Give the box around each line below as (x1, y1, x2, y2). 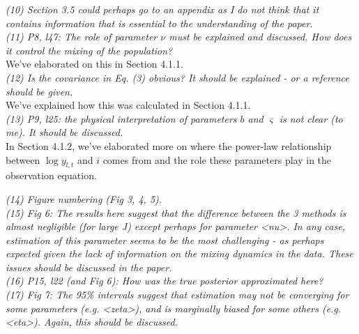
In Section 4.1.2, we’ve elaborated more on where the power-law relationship (6, 138, 332, 153)
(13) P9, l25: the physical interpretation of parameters (6, 111, 237, 126)
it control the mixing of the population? (6, 43, 173, 57)
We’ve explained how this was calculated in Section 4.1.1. (6, 98, 251, 112)
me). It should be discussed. (6, 125, 123, 139)
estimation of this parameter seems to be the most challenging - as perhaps (6, 232, 324, 247)
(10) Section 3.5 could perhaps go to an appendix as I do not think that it (6, 2, 319, 16)
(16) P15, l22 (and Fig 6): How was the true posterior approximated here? (6, 273, 323, 288)
